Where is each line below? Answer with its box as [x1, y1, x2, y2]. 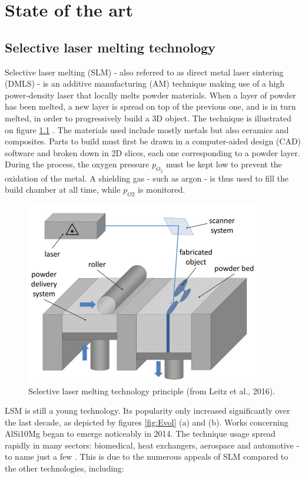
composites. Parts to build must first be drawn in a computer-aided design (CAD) [5, 135, 301, 147]
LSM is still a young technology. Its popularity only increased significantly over [5, 404, 290, 417]
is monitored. [137, 183, 185, 196]
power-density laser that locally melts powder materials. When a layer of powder [5, 88, 296, 101]
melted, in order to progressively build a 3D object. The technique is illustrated [5, 111, 291, 124]
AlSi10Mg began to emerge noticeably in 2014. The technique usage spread [5, 427, 276, 440]
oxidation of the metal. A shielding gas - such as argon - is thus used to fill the [5, 172, 289, 184]
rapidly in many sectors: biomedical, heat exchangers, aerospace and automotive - [5, 439, 300, 451]
